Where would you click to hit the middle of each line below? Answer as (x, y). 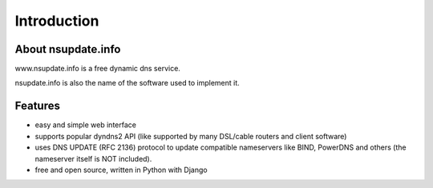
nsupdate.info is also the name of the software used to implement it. (127, 83)
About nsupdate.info (68, 49)
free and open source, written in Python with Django (121, 170)
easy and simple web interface (85, 125)
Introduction (57, 21)
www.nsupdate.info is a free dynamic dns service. (97, 69)
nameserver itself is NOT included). (93, 158)
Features (37, 106)
